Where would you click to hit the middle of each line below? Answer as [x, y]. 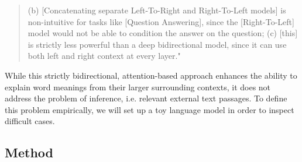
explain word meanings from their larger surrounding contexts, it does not [138, 87]
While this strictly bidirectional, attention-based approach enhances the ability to [151, 75]
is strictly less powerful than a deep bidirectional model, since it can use [157, 44]
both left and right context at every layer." [104, 56]
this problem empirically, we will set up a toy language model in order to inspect [150, 109]
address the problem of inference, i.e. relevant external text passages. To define [146, 98]
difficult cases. [30, 121]
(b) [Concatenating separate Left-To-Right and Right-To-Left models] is [157, 10]
